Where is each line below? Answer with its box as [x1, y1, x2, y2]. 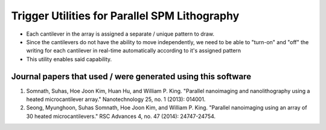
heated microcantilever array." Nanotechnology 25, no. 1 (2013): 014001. [26, 96, 206, 103]
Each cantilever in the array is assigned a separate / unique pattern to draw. [26, 30, 214, 37]
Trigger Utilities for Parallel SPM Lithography [11, 9, 240, 22]
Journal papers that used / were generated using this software [11, 71, 252, 82]
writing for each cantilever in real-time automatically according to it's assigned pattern [26, 47, 241, 54]
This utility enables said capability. [26, 55, 112, 63]
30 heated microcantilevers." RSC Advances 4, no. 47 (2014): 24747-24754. [26, 112, 216, 120]
